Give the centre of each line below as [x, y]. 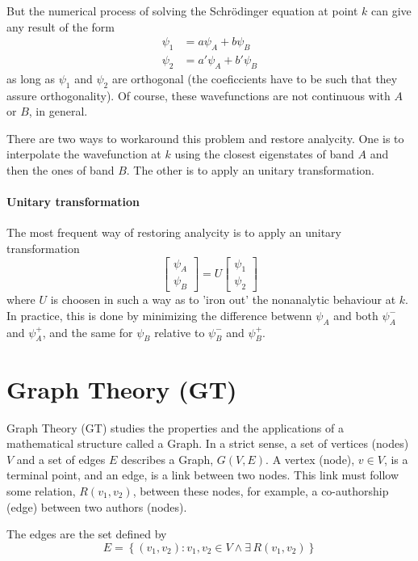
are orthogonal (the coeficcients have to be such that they [255, 78]
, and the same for [88, 332]
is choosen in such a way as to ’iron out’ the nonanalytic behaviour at [223, 299]
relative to [180, 332]
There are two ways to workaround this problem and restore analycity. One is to [205, 138]
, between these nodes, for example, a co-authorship [261, 490]
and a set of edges [61, 459]
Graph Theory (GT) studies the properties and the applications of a [175, 427]
